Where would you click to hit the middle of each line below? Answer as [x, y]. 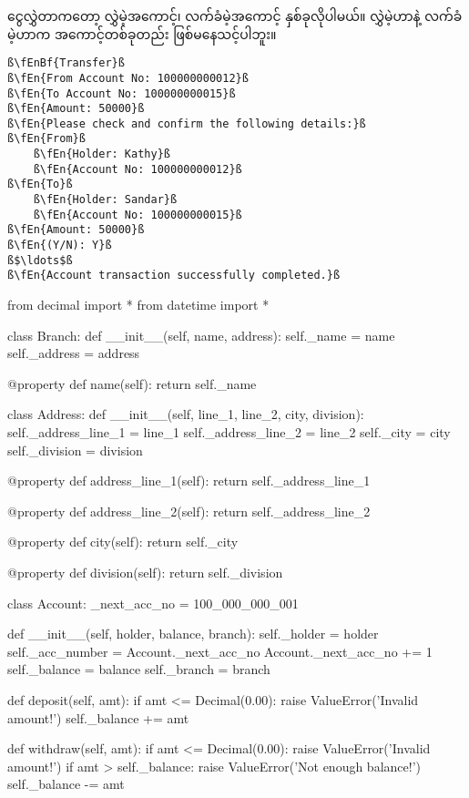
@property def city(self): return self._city [123, 542]
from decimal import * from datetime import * [138, 305]
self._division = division [75, 450]
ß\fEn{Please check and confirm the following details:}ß [187, 123]
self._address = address [74, 353]
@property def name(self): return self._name [132, 383]
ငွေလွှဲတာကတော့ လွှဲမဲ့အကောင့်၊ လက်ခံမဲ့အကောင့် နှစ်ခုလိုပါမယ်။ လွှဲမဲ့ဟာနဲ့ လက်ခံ [235, 15]
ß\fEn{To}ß [40, 184]
